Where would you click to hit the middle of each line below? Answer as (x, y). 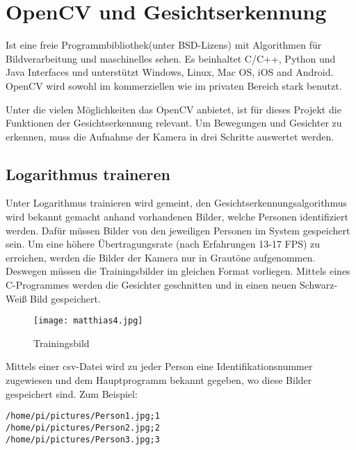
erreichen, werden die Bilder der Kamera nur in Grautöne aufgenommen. (161, 257)
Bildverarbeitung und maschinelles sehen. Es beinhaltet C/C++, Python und (171, 58)
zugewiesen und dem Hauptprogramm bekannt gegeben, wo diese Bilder (159, 380)
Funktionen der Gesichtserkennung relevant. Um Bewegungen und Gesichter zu (174, 123)
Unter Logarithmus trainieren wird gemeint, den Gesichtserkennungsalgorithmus (176, 203)
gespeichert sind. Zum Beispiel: (72, 393)
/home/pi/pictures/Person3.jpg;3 (83, 439)
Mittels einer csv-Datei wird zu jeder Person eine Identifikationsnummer (159, 366)
